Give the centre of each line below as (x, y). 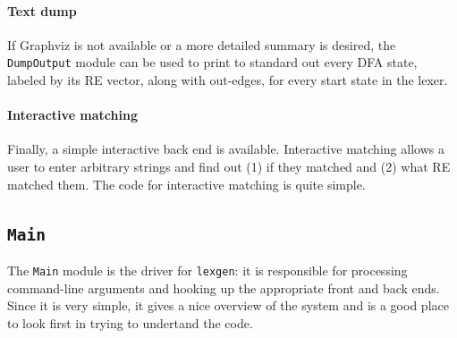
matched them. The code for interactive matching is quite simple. (186, 184)
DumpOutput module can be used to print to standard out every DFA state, (212, 62)
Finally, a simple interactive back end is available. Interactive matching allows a (226, 149)
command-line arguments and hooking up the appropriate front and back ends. (224, 287)
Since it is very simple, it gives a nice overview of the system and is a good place (228, 305)
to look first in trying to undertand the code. (130, 322)
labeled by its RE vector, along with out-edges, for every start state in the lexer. (228, 80)
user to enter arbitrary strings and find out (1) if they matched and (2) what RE (229, 167)
